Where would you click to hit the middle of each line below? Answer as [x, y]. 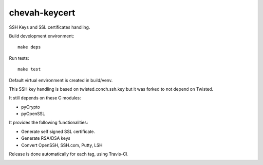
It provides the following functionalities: [48, 123]
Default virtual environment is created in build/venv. [61, 80]
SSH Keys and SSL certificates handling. [49, 27]
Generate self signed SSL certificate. [58, 132]
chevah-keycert [42, 13]
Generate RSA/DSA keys [46, 138]
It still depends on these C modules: [45, 98]
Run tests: [19, 58]
